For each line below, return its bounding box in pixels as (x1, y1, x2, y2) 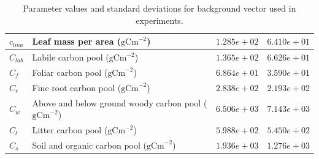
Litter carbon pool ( (32, 124, 108, 136)
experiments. (136, 13, 183, 26)
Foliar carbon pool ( (32, 65, 108, 78)
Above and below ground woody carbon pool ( (32, 96, 207, 109)
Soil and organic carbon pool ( (32, 138, 147, 151)
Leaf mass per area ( (32, 35, 121, 48)
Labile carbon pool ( (32, 51, 109, 64)
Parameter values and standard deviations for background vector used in (23, 2, 296, 14)
